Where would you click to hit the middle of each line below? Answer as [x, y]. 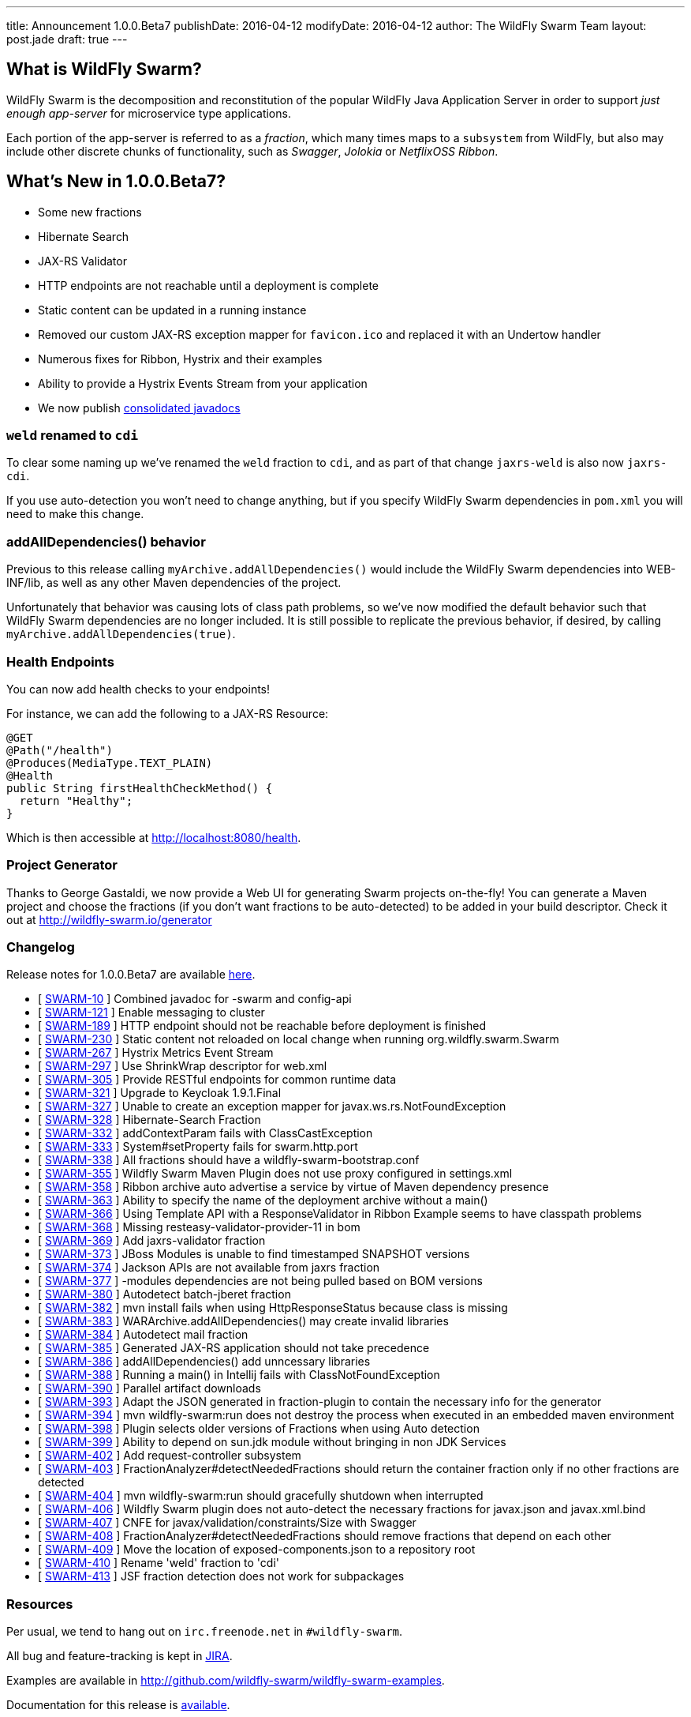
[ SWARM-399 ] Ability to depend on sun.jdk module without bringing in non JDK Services [272, 1442]
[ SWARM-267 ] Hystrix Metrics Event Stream [156, 1053]
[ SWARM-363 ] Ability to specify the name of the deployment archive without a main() [263, 1200]
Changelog [41, 947]
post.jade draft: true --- [67, 39]
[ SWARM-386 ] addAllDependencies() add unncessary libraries [204, 1362]
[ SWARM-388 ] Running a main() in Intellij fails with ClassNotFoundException [239, 1375]
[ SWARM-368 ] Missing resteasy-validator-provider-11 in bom [199, 1227]
